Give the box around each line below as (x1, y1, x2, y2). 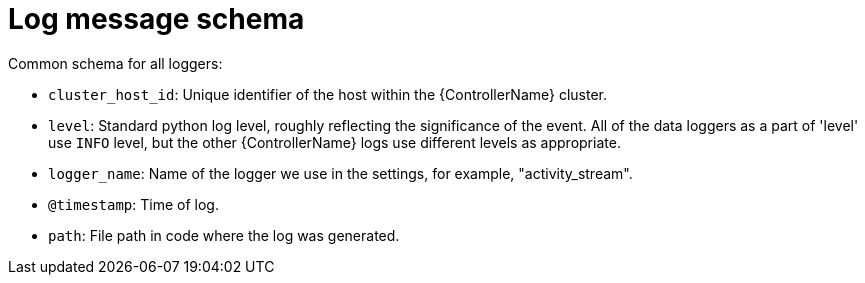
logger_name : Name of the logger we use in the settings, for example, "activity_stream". (48, 164, 633, 182)
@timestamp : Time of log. (48, 195, 219, 213)
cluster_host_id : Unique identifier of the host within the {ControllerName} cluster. (48, 85, 608, 103)
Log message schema (8, 2, 305, 36)
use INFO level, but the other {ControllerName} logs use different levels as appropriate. (48, 133, 621, 151)
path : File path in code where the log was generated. (48, 226, 400, 244)
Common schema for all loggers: (8, 54, 223, 72)
